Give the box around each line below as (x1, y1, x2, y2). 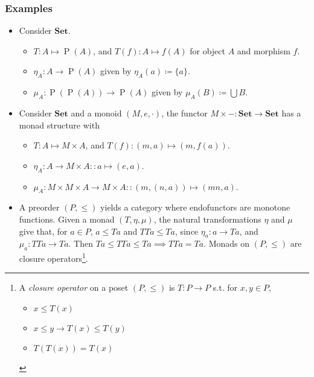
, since (175, 224, 199, 237)
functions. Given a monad (19, 212, 115, 225)
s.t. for (213, 281, 238, 294)
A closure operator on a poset (19, 281, 129, 294)
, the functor (161, 107, 208, 119)
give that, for (19, 224, 68, 237)
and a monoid (71, 107, 122, 119)
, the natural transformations (153, 212, 261, 225)
